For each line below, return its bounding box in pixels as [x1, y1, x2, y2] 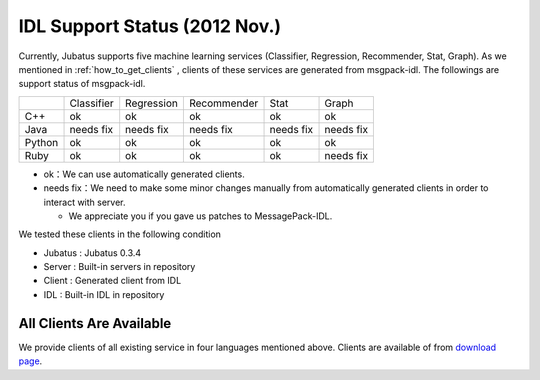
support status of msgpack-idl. [18, 78, 146, 90]
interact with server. [43, 196, 126, 208]
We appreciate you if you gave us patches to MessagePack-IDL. [68, 210, 333, 222]
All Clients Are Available [18, 315, 172, 332]
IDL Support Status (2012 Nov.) [18, 15, 282, 37]
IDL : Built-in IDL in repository [43, 288, 165, 300]
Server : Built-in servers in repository [43, 261, 196, 273]
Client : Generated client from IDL [43, 275, 182, 287]
